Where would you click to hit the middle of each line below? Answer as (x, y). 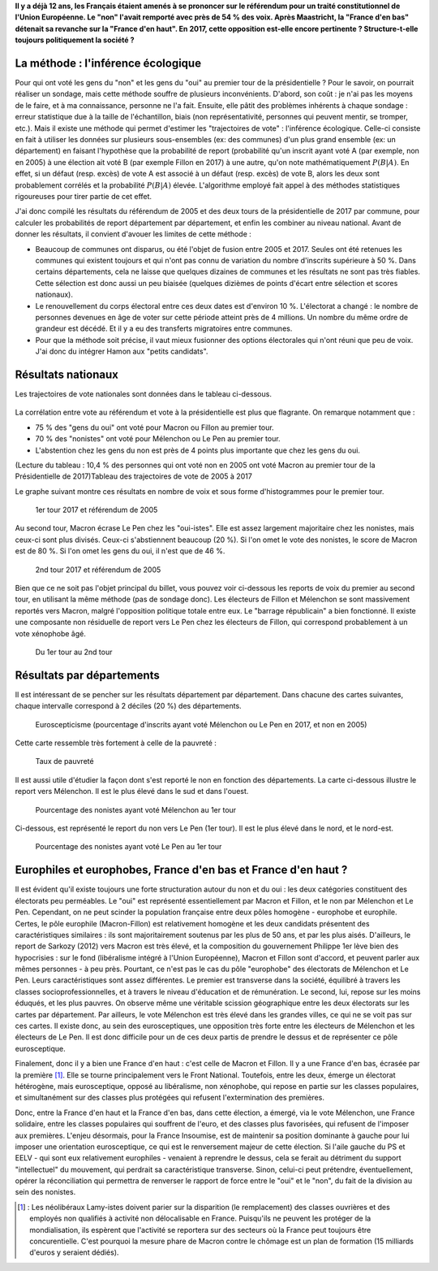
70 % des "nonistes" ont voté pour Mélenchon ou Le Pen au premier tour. (158, 439)
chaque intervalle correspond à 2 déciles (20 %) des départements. (129, 706)
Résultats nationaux (67, 374)
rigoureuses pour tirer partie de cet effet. (84, 196)
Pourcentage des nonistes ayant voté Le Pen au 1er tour (129, 847)
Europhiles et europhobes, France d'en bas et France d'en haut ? (181, 870)
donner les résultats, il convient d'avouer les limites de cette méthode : (133, 234)
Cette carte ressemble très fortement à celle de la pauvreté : (116, 743)
